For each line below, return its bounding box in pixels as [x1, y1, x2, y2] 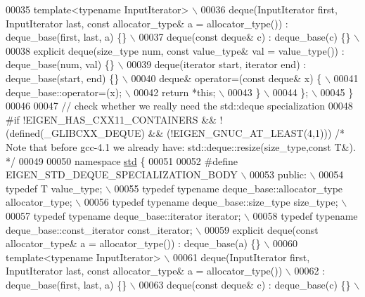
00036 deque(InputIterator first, [200, 2, 338, 16]
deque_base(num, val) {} [6, 57, 115, 72]
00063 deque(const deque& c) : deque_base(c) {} [139, 277, 351, 291]
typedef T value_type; [6, 180, 103, 195]
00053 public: [250, 167, 307, 182]
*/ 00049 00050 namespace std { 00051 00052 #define [6, 153, 238, 168]
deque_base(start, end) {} [6, 70, 120, 85]
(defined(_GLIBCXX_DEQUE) [6, 126, 145, 140]
